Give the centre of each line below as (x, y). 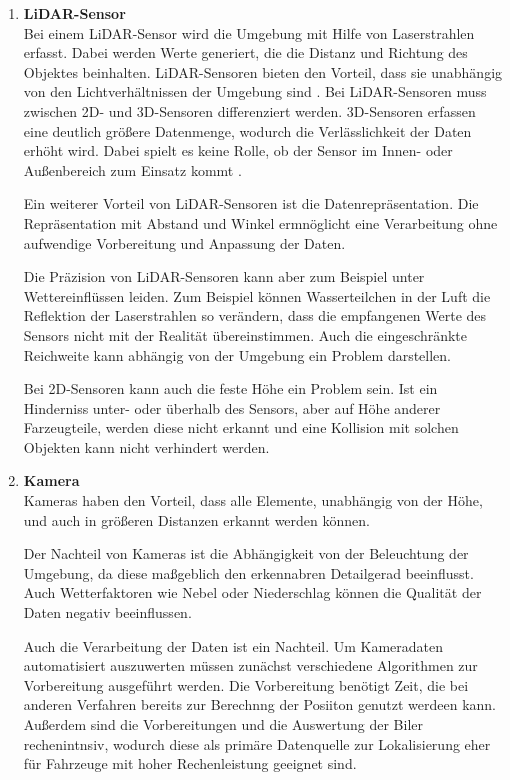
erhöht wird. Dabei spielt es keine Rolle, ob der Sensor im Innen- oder (238, 150)
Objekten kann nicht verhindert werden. (146, 446)
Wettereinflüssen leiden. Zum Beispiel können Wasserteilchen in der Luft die (257, 295)
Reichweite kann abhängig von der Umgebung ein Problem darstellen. (237, 354)
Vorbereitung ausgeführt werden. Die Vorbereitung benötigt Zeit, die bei (246, 684)
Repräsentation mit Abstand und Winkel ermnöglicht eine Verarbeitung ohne (260, 222)
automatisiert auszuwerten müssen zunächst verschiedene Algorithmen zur (250, 665)
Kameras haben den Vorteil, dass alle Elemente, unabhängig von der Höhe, (253, 500)
